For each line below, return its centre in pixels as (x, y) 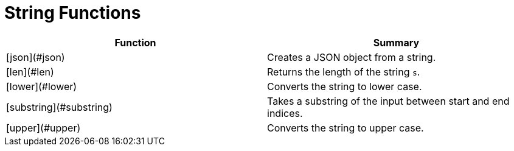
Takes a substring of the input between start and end (388, 101)
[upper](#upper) (43, 128)
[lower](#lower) (42, 86)
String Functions (73, 13)
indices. (285, 113)
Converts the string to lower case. (345, 86)
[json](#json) (36, 57)
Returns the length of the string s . (344, 72)
